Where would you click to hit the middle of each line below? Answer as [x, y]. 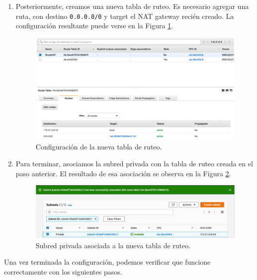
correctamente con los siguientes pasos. [63, 272]
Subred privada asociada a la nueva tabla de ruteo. [113, 245]
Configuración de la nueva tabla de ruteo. [99, 147]
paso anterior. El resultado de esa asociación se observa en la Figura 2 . [123, 173]
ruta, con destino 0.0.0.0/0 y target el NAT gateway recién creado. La [125, 16]
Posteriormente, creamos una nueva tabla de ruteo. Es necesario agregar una [132, 6]
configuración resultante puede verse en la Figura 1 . [94, 26]
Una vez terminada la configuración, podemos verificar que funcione [107, 262]
